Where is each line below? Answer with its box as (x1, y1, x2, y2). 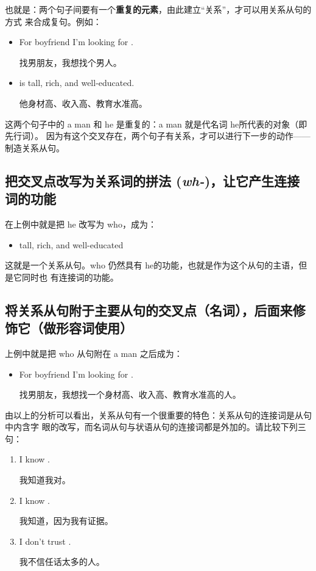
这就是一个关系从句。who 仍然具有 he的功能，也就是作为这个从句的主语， (5, 259, 299, 271)
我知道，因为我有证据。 (19, 514, 113, 527)
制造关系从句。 (5, 141, 65, 154)
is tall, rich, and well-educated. (19, 76, 135, 89)
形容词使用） (55, 318, 133, 337)
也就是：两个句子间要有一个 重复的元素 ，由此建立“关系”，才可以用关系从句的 (5, 3, 312, 15)
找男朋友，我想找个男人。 (19, 56, 122, 68)
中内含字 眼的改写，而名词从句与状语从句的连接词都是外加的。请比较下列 (5, 420, 298, 433)
